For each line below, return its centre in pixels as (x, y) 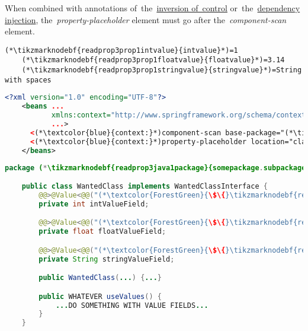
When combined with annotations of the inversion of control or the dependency (153, 8)
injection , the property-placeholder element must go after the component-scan (146, 19)
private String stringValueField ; (107, 259)
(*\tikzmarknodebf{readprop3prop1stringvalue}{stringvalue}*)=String (162, 70)
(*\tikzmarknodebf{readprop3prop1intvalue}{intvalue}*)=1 (121, 50)
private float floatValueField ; (102, 232)
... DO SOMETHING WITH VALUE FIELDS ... (132, 305)
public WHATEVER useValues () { (100, 296)
